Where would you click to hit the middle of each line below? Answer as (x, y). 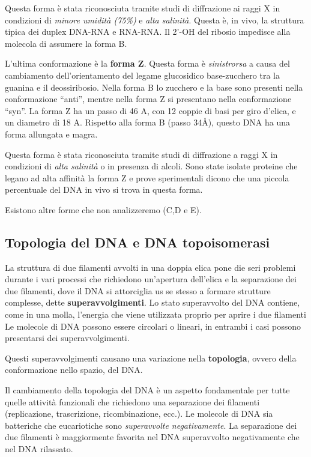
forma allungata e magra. (51, 134)
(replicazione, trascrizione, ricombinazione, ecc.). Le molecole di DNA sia (139, 413)
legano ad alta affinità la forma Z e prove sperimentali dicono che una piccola (147, 177)
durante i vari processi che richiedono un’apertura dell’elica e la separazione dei (151, 279)
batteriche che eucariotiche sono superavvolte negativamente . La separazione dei (151, 425)
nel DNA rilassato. (39, 449)
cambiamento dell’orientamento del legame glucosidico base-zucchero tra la (142, 75)
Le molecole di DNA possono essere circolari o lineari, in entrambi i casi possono (153, 326)
